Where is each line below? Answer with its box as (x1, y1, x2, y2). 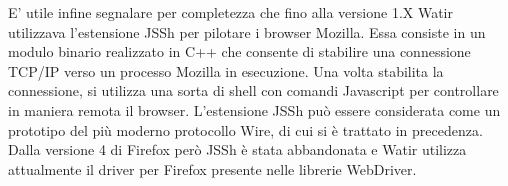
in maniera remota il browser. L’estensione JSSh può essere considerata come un (8, 99, 501, 120)
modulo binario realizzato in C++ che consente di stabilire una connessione (8, 41, 471, 62)
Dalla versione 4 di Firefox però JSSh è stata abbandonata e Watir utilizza (8, 139, 467, 160)
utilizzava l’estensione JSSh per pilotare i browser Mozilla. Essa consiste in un (8, 21, 486, 42)
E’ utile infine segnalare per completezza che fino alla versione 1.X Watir (8, 2, 453, 22)
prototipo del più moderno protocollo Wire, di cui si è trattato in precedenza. (8, 119, 483, 140)
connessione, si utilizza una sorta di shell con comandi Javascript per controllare (8, 80, 499, 101)
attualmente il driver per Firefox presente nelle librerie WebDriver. (8, 158, 417, 179)
